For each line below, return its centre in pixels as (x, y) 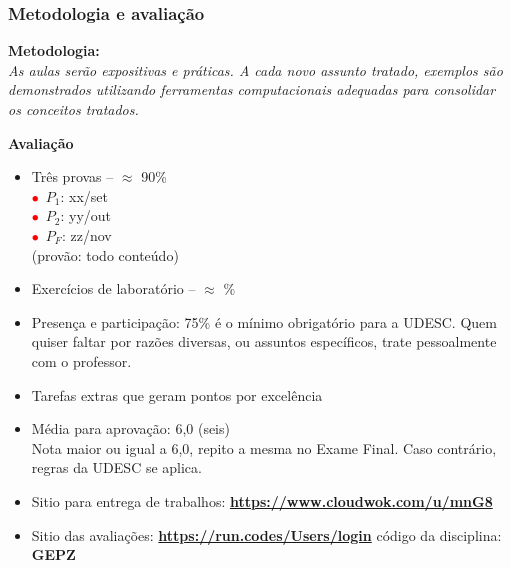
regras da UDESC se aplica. (116, 467)
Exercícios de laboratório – (113, 288)
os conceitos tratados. (73, 109)
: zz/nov (86, 234)
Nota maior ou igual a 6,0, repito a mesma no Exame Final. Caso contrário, (264, 447)
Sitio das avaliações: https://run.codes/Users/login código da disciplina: (266, 534)
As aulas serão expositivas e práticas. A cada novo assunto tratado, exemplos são (255, 69)
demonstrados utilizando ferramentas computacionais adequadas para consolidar (252, 89)
